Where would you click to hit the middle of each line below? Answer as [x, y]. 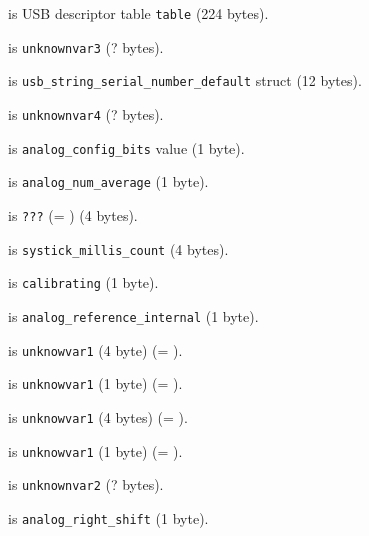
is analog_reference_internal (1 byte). [133, 315]
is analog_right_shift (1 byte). [108, 517]
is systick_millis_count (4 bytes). [118, 248]
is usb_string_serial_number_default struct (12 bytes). [185, 80]
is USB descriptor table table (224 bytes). [138, 13]
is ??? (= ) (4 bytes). [73, 214]
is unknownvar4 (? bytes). [86, 113]
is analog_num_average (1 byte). [108, 181]
